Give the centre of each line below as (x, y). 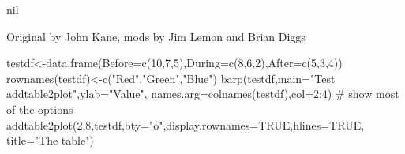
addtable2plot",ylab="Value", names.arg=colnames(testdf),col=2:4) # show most (203, 94)
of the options (40, 109)
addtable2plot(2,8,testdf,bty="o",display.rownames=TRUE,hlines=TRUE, (186, 124)
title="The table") (50, 140)
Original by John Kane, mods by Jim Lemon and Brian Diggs (156, 36)
